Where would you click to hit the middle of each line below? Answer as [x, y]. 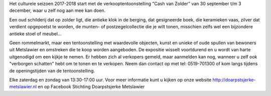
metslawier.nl [23, 87]
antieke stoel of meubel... [35, 34]
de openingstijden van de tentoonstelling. [52, 71]
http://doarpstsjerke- [234, 80]
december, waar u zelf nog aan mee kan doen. [57, 10]
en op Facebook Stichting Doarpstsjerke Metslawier [91, 87]
